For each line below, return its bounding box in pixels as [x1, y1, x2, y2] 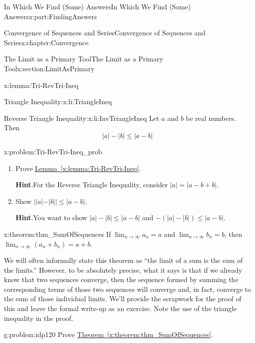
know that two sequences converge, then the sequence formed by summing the [4, 274, 238, 285]
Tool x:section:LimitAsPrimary [4, 63, 95, 73]
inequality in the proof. [4, 313, 74, 323]
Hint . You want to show [15, 212, 87, 223]
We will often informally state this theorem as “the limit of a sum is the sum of [4, 255, 243, 265]
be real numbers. [186, 113, 236, 123]
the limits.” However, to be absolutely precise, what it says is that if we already [4, 264, 242, 275]
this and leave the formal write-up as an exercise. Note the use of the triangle [4, 303, 237, 314]
